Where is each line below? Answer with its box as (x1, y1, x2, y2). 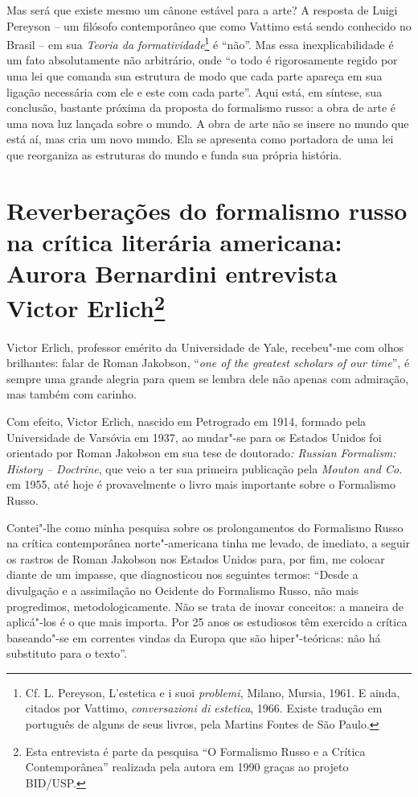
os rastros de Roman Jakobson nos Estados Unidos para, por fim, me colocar (6, 550, 385, 567)
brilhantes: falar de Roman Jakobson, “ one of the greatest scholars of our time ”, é (6, 354, 410, 371)
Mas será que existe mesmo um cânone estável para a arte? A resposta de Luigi (6, 2, 398, 18)
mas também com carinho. (6, 386, 137, 403)
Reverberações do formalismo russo (6, 193, 408, 226)
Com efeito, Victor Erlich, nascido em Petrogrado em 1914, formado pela (6, 412, 367, 429)
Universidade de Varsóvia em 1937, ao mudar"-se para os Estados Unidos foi (6, 428, 382, 445)
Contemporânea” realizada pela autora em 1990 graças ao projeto (25, 758, 349, 775)
